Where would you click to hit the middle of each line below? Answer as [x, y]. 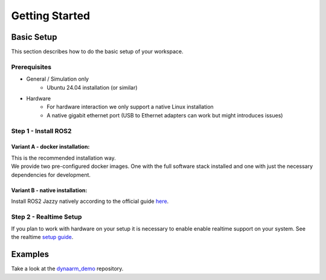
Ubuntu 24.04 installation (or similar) [92, 87]
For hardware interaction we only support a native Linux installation [130, 107]
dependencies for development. [51, 175]
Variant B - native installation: [49, 190]
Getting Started [51, 16]
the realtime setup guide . [42, 237]
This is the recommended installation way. [63, 158]
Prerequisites [31, 67]
